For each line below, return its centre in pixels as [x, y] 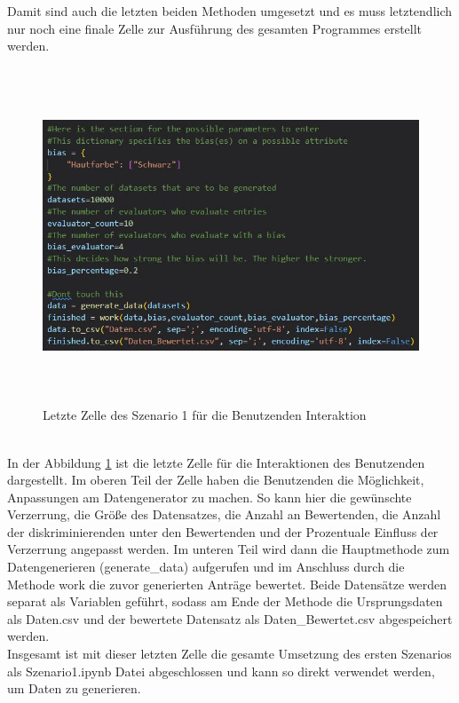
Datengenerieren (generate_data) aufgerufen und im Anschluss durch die [206, 567]
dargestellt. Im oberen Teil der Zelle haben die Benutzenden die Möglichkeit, [216, 480]
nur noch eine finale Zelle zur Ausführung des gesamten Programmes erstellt [215, 28]
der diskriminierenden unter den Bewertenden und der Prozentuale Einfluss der [223, 531]
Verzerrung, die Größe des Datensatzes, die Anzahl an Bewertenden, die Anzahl [224, 514]
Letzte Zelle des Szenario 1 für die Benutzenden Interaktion [205, 415]
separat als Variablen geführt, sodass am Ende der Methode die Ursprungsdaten [225, 601]
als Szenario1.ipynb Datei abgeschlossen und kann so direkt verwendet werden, [221, 671]
